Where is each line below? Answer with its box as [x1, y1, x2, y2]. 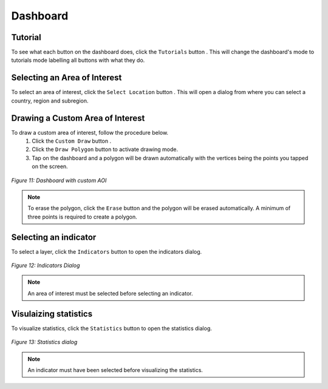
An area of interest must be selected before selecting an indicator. [27, 289, 193, 297]
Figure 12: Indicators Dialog [11, 262, 80, 269]
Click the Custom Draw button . [32, 137, 112, 145]
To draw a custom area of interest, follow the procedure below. [11, 129, 169, 136]
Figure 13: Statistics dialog [11, 339, 78, 346]
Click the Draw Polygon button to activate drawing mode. [32, 146, 179, 153]
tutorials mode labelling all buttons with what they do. [11, 56, 145, 64]
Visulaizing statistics [11, 308, 93, 319]
